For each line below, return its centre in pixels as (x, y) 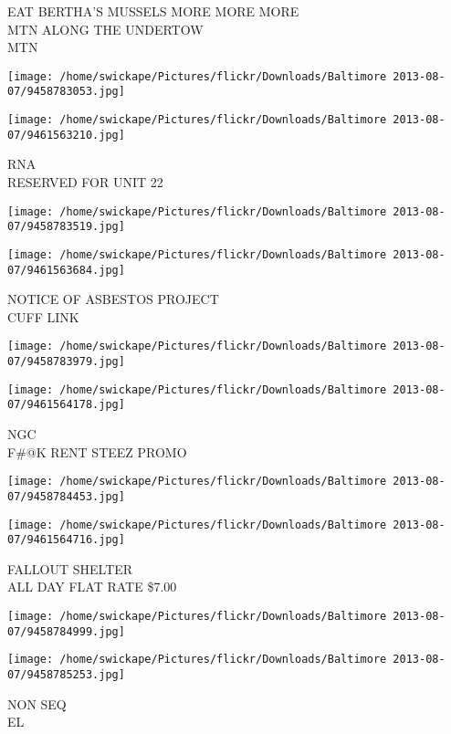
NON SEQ (37, 703)
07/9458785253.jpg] (66, 675)
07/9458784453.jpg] (66, 496)
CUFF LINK (43, 316)
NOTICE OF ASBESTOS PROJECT (113, 299)
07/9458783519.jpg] (66, 227)
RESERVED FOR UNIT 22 (85, 182)
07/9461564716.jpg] (66, 540)
